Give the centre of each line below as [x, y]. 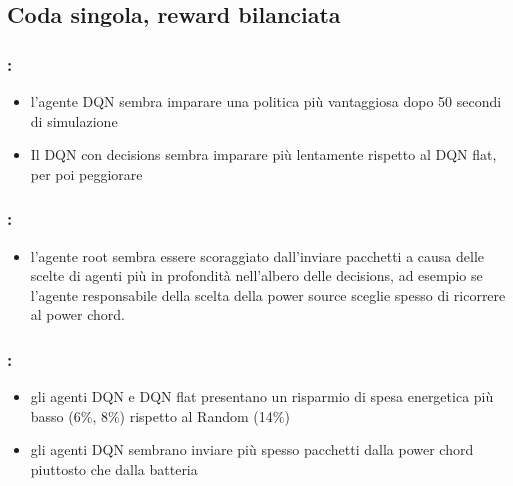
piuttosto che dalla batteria [114, 468]
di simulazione [74, 120]
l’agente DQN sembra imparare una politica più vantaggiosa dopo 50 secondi [266, 101]
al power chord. [77, 314]
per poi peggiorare [86, 173]
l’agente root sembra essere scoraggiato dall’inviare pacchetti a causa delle [257, 255]
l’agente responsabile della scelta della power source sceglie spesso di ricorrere [268, 294]
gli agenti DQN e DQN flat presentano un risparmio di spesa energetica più [262, 396]
